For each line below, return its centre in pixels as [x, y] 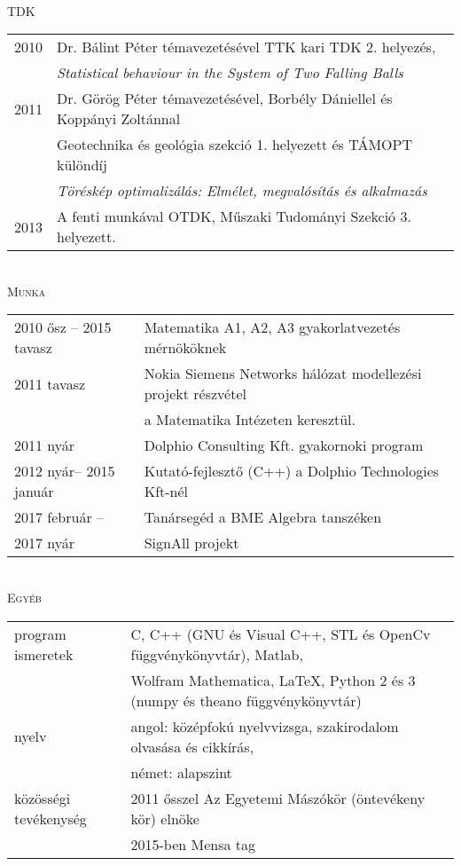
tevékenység [51, 818]
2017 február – [59, 517]
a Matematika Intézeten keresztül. [250, 420]
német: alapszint [181, 772]
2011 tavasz [50, 383]
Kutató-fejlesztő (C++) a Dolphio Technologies [292, 471]
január [34, 492]
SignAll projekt [191, 543]
